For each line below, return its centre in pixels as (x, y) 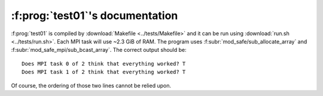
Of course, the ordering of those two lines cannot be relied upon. (91, 85)
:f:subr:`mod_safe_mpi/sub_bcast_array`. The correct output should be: (99, 50)
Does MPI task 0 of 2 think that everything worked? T (104, 64)
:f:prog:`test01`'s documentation (95, 16)
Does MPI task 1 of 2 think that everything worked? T (104, 72)
